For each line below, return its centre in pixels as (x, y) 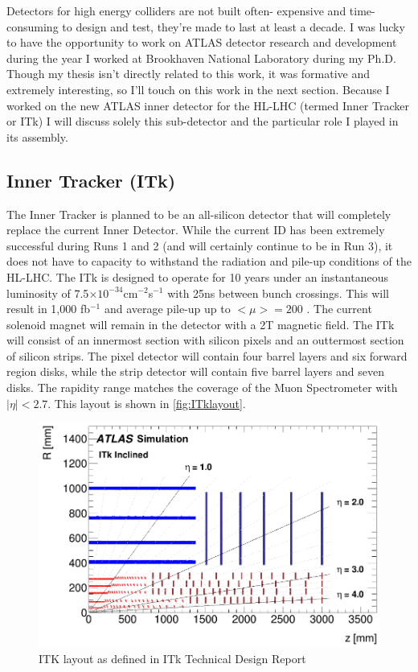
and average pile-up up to (167, 309)
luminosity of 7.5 (48, 293)
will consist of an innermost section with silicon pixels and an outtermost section (205, 340)
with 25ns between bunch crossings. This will (278, 293)
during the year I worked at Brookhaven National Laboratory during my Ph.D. (201, 58)
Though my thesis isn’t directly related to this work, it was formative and (189, 74)
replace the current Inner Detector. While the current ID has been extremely (196, 230)
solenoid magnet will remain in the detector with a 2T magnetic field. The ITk (201, 324)
